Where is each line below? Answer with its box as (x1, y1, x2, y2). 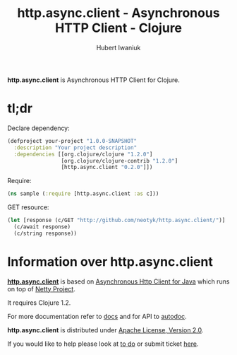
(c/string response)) (13, 230, 78, 237)
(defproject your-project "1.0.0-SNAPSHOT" (7, 137, 138, 144)
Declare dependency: (7, 124, 71, 132)
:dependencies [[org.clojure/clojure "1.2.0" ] (13, 151, 153, 158)
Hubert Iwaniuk (96, 43, 141, 52)
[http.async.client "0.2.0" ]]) (61, 164, 153, 171)
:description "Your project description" (13, 144, 138, 151)
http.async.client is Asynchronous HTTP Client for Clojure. (7, 76, 180, 84)
